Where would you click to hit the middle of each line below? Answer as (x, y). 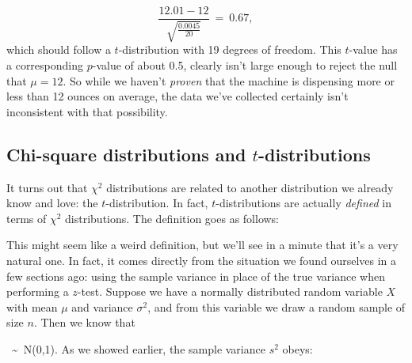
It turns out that (47, 187)
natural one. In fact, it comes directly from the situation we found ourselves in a (202, 260)
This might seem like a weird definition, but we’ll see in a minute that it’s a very (202, 245)
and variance (102, 306)
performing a (38, 291)
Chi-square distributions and (126, 154)
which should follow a (59, 49)
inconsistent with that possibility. (87, 111)
